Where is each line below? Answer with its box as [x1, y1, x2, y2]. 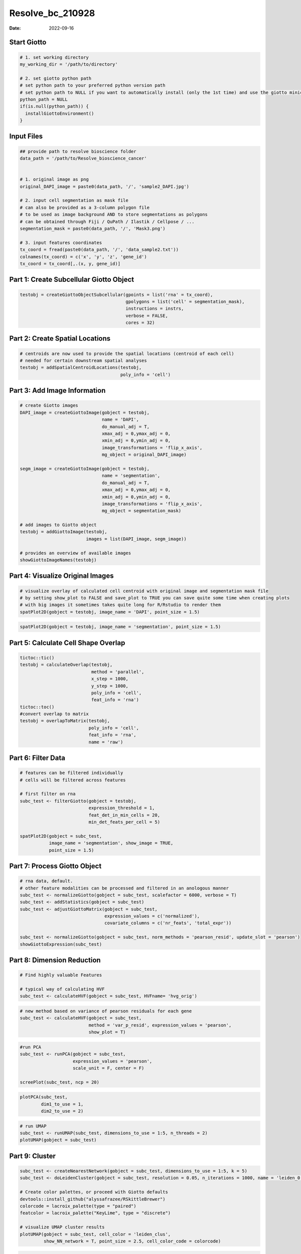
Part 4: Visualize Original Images [9, 572, 114, 580]
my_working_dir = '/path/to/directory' [20, 61, 118, 67]
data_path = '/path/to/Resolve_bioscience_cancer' [20, 155, 147, 162]
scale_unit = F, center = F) [73, 1065, 144, 1071]
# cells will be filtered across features [20, 777, 126, 782]
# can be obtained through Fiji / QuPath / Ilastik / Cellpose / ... [20, 219, 195, 224]
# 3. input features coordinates [20, 240, 102, 245]
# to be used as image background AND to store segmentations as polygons [20, 212, 208, 218]
